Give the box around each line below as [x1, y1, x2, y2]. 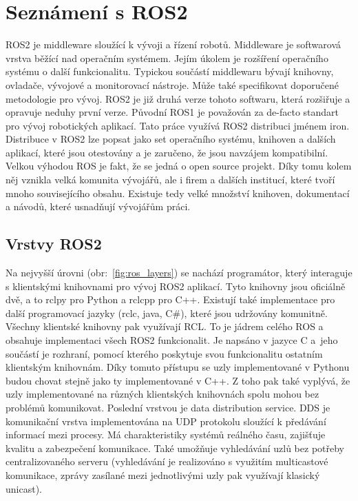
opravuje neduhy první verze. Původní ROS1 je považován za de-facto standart [6, 105, 339, 119]
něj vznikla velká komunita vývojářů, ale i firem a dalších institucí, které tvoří [6, 172, 335, 187]
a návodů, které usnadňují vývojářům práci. [6, 199, 191, 214]
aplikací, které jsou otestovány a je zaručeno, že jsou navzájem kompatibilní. [6, 145, 328, 159]
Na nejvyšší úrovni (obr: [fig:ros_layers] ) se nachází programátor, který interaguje [6, 265, 352, 280]
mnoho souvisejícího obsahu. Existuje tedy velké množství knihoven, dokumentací [6, 185, 350, 200]
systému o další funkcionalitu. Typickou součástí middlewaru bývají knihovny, [6, 64, 334, 79]
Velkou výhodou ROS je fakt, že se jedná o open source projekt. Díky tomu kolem [6, 159, 352, 173]
